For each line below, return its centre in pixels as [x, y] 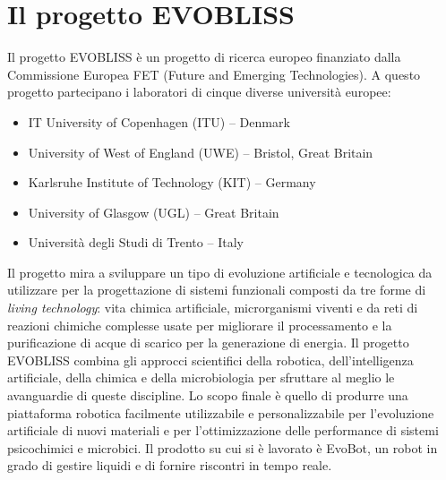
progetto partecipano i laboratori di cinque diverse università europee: [199, 92]
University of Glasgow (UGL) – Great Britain [154, 212]
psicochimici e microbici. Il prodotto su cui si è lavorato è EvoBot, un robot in [223, 447]
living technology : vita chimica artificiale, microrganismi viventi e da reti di [213, 308]
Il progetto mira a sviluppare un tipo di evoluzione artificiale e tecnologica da [220, 272]
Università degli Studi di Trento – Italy [136, 242]
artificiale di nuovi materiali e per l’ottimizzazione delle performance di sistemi [223, 430]
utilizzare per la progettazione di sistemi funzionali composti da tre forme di [217, 290]
